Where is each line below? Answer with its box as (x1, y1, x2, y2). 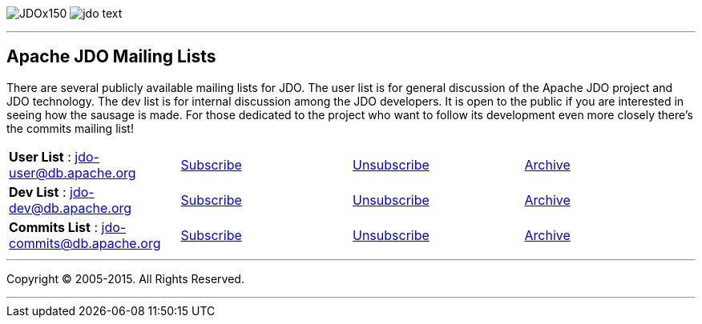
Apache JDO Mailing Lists (6, 46, 216, 67)
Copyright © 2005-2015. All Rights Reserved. (6, 271, 244, 286)
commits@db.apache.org (9, 234, 161, 251)
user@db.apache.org (9, 164, 136, 181)
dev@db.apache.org (9, 199, 132, 216)
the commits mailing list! (6, 121, 134, 135)
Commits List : (9, 218, 98, 235)
